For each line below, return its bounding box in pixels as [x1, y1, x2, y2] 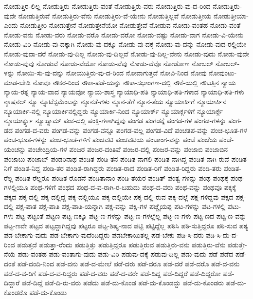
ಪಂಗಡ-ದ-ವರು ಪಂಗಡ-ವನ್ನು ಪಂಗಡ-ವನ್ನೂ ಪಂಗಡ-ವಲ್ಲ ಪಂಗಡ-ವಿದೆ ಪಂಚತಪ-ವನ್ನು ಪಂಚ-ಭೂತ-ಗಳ [15, 125, 247, 135]
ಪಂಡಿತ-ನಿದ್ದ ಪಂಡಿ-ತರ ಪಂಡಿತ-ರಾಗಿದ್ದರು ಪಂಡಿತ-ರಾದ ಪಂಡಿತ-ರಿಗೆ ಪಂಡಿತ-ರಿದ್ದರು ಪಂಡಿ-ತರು [14, 163, 222, 173]
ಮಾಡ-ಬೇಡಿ [4, 77, 31, 87]
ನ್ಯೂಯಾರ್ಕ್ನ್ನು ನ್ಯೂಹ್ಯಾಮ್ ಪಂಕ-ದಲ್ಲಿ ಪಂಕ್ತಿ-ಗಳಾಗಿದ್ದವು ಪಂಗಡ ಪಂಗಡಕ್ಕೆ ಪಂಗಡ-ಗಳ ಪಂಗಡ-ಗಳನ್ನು [4, 115, 226, 126]
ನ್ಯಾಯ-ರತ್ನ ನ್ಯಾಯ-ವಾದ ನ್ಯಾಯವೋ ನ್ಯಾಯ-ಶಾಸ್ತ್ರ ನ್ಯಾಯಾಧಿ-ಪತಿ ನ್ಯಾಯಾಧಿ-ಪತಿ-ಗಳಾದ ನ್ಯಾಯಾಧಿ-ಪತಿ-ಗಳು [4, 87, 244, 97]
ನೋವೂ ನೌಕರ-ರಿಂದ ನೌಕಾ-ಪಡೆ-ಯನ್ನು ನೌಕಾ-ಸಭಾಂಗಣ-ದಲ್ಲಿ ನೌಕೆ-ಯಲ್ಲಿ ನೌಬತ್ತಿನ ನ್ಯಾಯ [33, 77, 236, 87]
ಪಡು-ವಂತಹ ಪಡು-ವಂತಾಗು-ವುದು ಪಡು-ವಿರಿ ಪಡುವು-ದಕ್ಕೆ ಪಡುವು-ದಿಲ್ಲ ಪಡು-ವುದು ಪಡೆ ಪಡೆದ [18, 249, 234, 259]
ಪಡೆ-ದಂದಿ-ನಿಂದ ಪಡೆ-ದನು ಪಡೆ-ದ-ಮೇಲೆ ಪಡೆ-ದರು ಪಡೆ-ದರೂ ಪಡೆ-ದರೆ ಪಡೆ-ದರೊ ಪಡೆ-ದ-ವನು [17, 259, 240, 269]
